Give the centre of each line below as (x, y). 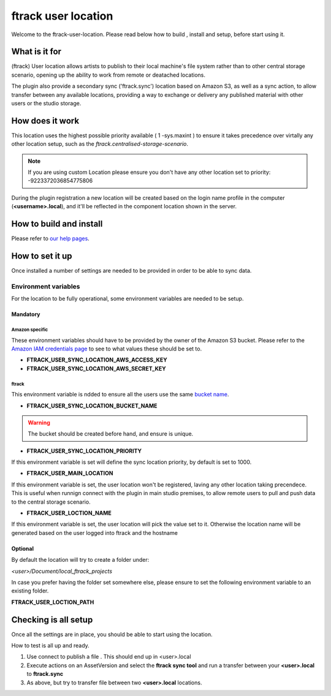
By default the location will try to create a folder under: (80, 560)
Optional (22, 548)
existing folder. (30, 591)
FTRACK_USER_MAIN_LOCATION (70, 473)
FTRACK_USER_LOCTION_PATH (53, 602)
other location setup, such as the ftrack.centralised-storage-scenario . (100, 144)
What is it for (36, 52)
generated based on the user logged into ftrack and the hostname (94, 532)
